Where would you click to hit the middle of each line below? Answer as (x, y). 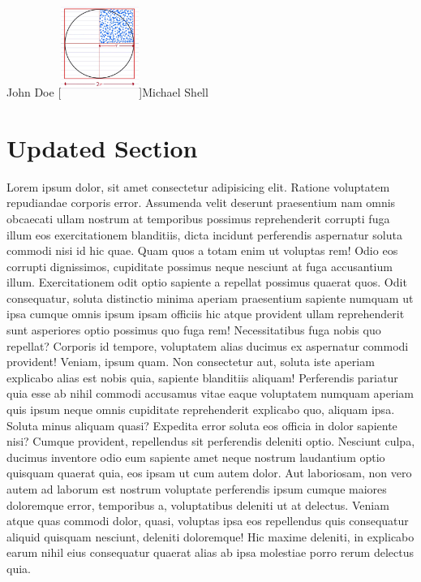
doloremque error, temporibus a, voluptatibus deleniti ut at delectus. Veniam (198, 504)
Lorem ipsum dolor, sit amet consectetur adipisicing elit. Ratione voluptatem (198, 186)
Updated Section (102, 147)
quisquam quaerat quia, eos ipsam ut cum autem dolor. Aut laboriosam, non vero (209, 473)
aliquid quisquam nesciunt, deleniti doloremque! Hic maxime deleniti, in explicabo (210, 536)
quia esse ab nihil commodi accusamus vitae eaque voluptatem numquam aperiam (210, 393)
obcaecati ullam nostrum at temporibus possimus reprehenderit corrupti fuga (198, 218)
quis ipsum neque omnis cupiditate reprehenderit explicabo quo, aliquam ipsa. (201, 410)
